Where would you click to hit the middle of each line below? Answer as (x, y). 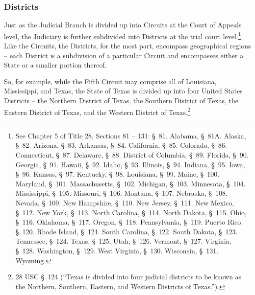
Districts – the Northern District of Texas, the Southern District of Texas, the (121, 101)
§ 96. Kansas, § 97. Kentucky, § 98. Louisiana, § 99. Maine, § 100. (117, 174)
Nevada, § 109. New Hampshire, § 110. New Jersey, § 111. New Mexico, (125, 203)
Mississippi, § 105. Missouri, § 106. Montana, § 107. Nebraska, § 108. (121, 193)
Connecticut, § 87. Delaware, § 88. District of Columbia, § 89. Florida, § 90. (132, 155)
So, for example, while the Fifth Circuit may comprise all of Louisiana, (110, 81)
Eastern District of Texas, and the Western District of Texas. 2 (97, 111)
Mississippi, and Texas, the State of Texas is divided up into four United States (123, 91)
